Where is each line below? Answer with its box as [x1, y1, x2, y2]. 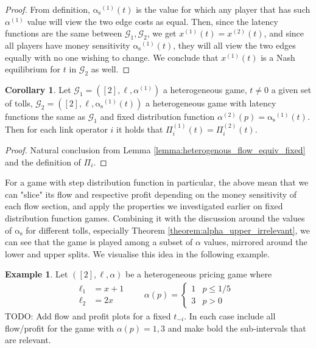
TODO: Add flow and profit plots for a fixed [5, 309, 171, 322]
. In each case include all [184, 309, 276, 322]
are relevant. [5, 333, 51, 346]
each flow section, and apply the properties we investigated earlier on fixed [5, 200, 283, 212]
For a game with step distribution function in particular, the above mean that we [5, 176, 309, 189]
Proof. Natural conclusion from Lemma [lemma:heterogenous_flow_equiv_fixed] [5, 144, 306, 156]
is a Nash [261, 50, 295, 63]
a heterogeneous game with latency [146, 96, 276, 109]
